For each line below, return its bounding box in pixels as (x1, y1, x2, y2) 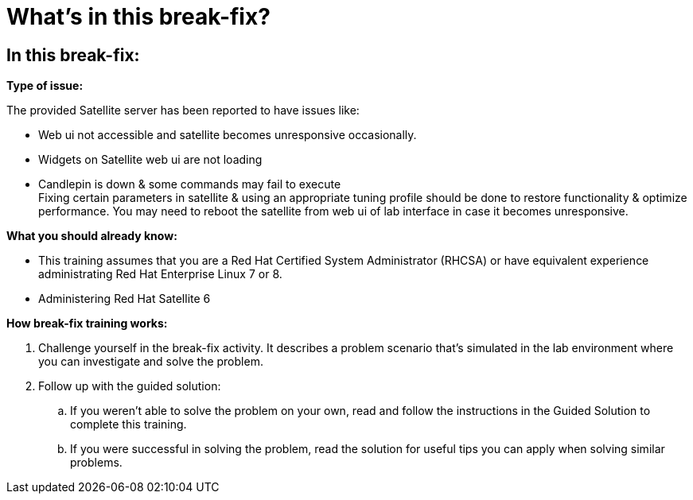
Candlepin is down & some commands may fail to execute (38, 177, 341, 192)
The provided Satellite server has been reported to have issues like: (6, 103, 360, 118)
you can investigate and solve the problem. (38, 355, 263, 369)
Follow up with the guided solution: (38, 379, 221, 393)
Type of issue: (6, 79, 84, 93)
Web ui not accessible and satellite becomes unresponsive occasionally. (38, 128, 417, 142)
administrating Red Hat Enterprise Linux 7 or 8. (38, 267, 282, 281)
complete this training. (70, 417, 187, 432)
